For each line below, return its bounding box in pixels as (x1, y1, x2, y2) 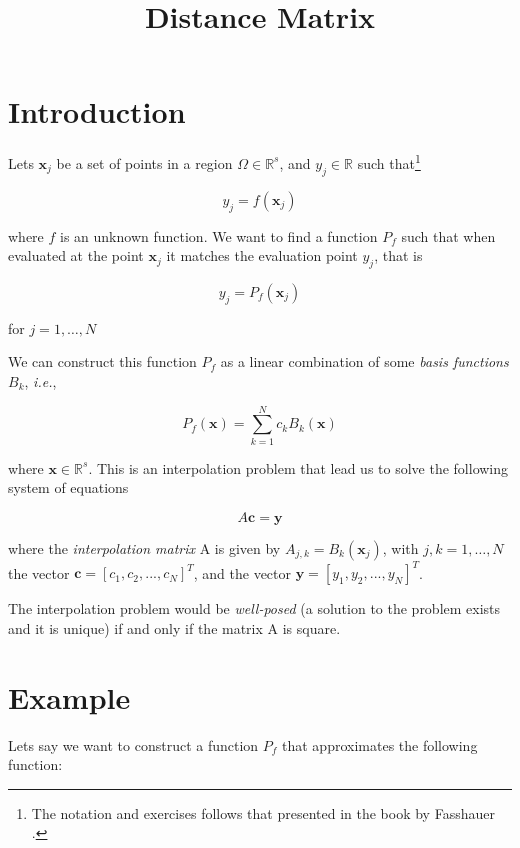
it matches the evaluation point (166, 245, 358, 266)
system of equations (8, 477, 129, 498)
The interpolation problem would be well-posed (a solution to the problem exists (8, 598, 501, 619)
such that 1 (357, 150, 421, 173)
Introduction (8, 91, 186, 132)
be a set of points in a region (56, 152, 233, 173)
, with (382, 537, 419, 558)
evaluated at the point (8, 245, 144, 266)
